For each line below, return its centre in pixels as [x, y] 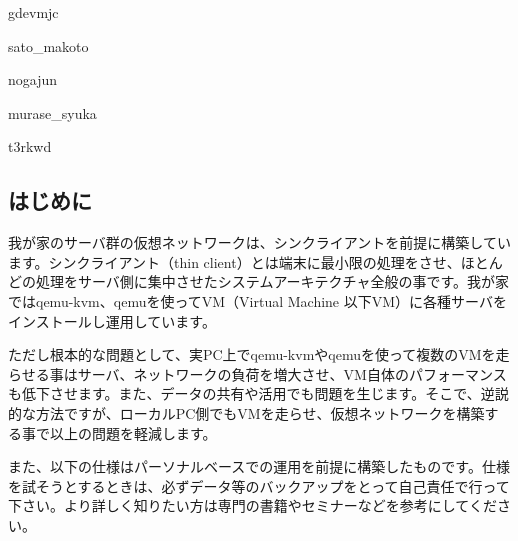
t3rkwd [30, 146]
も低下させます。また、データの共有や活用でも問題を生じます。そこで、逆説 [258, 393]
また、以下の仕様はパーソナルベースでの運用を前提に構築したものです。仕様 [259, 466]
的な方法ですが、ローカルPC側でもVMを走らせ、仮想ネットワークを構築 [246, 412]
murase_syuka [52, 112]
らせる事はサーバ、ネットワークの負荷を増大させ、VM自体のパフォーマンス [257, 373]
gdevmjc [33, 12]
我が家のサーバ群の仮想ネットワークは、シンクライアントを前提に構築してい [259, 242]
